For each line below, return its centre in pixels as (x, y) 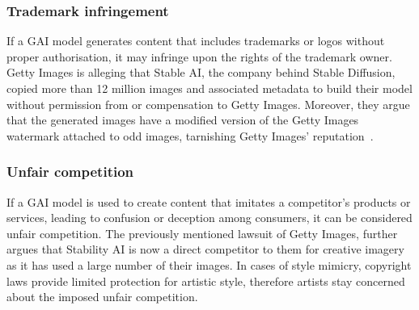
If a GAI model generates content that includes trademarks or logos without (196, 41)
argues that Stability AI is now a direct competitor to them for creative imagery (205, 249)
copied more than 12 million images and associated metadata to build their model (209, 88)
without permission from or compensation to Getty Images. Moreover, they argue (208, 104)
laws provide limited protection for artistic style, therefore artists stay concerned (206, 281)
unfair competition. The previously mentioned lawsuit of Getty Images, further (202, 233)
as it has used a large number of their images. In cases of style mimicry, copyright (209, 264)
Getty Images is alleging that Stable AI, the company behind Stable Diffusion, (201, 72)
